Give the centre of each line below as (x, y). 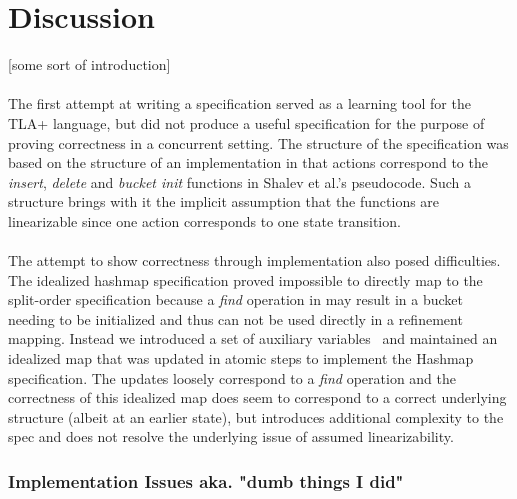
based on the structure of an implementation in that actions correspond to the (248, 162)
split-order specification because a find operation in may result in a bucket (236, 299)
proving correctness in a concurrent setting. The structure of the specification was (258, 142)
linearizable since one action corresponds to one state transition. (204, 220)
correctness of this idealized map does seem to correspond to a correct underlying (257, 397)
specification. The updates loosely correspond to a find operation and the (232, 377)
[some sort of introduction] (89, 64)
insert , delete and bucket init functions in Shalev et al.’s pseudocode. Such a (239, 181)
